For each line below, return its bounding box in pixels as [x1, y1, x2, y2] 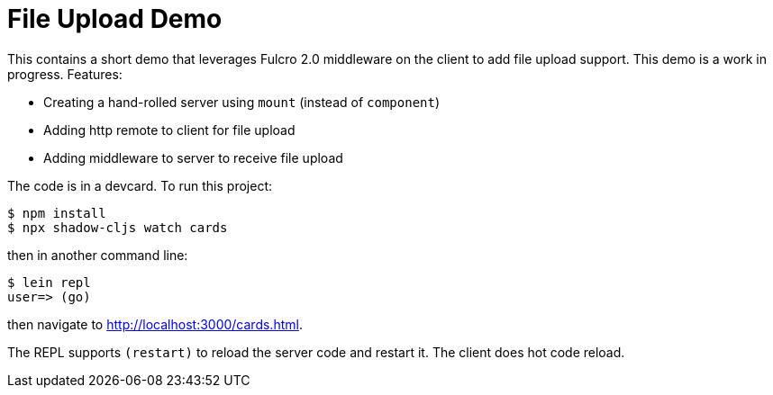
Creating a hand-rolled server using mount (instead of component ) [43, 94, 441, 110]
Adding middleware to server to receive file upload [43, 149, 343, 166]
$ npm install [7, 205, 106, 220]
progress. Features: [7, 66, 123, 82]
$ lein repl [7, 274, 91, 290]
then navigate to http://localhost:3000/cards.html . [7, 316, 303, 332]
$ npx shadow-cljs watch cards [7, 220, 228, 235]
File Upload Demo [7, 4, 223, 34]
